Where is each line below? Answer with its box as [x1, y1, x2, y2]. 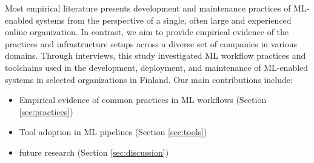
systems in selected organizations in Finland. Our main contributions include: [5, 73, 293, 85]
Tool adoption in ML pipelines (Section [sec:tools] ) [19, 125, 207, 138]
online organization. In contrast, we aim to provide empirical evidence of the [5, 25, 289, 38]
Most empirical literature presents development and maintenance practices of [5, 2, 291, 14]
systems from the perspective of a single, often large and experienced [36, 13, 292, 26]
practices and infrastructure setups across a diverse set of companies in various [5, 37, 298, 50]
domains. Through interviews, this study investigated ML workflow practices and [5, 49, 306, 62]
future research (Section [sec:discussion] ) [19, 145, 169, 158]
